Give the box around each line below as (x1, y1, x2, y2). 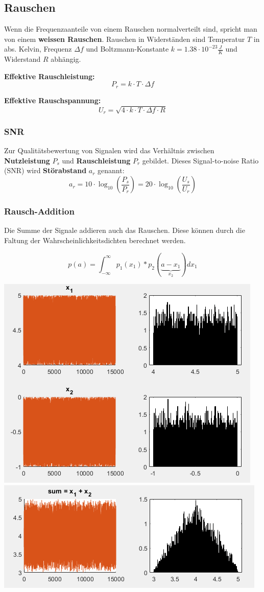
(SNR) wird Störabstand (4, 165, 87, 176)
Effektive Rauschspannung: (4, 94, 101, 105)
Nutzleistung (4, 155, 50, 165)
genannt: (98, 165, 125, 176)
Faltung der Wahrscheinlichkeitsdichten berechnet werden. (4, 234, 186, 245)
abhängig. (51, 54, 81, 64)
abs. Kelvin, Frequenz (4, 43, 72, 54)
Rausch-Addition (4, 204, 75, 217)
